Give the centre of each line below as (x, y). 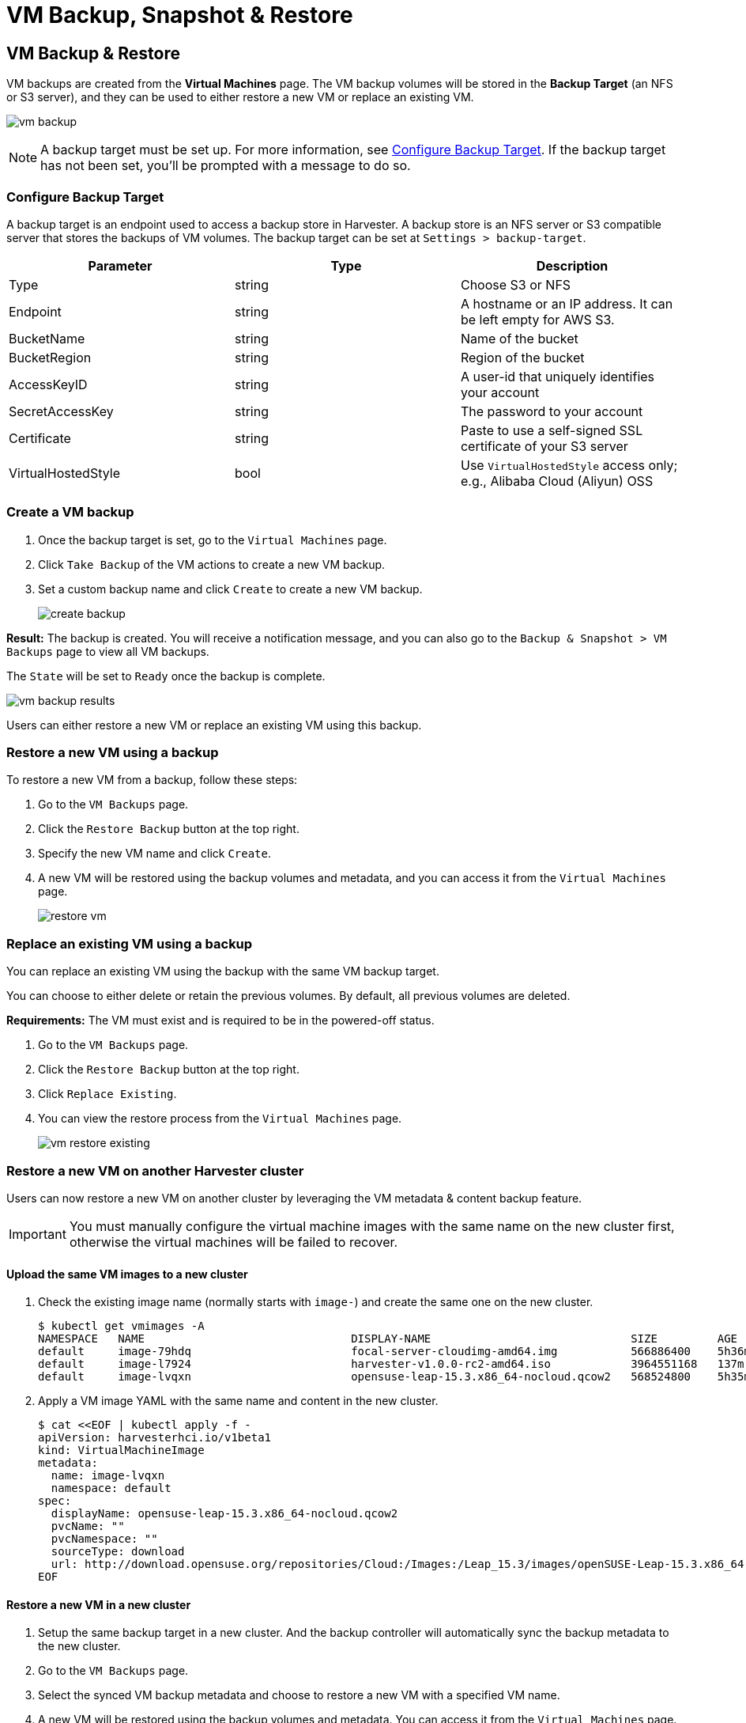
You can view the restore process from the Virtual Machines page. (220, 1119)
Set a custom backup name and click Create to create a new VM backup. (230, 589)
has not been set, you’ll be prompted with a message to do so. (226, 166)
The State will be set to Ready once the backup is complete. (166, 676)
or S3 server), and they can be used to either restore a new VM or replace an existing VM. (240, 97)
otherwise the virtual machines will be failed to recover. (234, 1242)
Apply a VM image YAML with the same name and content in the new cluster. (238, 1401)
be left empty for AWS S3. (537, 319)
